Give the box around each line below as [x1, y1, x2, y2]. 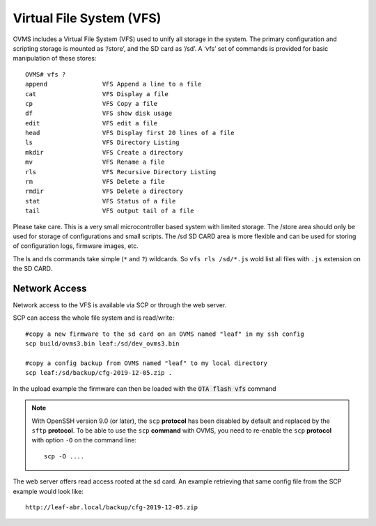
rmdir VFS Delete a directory [25, 187, 184, 195]
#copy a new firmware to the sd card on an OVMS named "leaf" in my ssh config [25, 330, 304, 338]
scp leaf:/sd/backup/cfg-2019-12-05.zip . [25, 369, 173, 377]
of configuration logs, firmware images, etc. [13, 242, 139, 250]
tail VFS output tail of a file [25, 207, 194, 215]
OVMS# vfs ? [25, 70, 66, 78]
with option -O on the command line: [31, 436, 137, 444]
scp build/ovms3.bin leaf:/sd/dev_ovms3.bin [25, 340, 180, 348]
